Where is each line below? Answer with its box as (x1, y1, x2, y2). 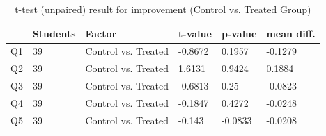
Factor (85, 26, 117, 40)
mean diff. (266, 26, 316, 40)
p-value (221, 26, 257, 40)
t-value (178, 26, 212, 40)
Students (32, 26, 76, 40)
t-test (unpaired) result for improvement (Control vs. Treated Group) (15, 2, 311, 16)
